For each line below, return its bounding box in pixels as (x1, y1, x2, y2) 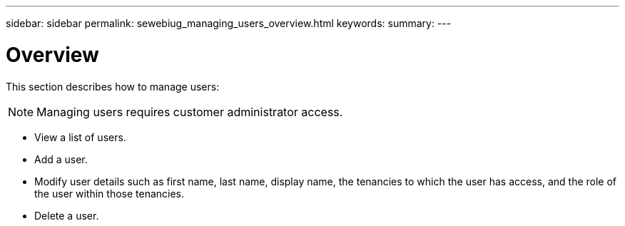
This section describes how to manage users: (6, 80, 220, 93)
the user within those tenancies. (34, 187, 185, 200)
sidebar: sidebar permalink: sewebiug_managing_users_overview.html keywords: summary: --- (6, 17, 452, 29)
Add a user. (34, 153, 88, 165)
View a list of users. (34, 130, 126, 143)
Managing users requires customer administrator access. (36, 104, 343, 119)
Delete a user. (34, 209, 99, 222)
